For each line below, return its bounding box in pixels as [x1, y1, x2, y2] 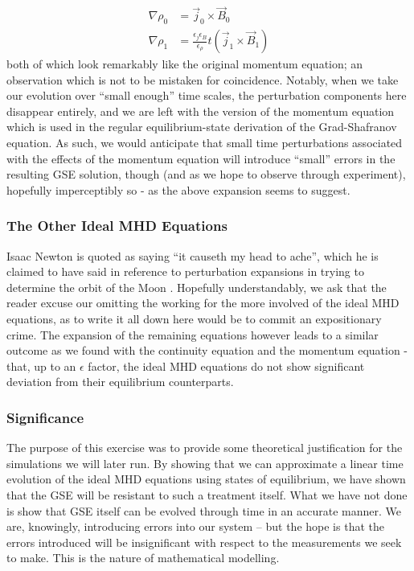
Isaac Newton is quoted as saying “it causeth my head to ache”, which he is [6, 247, 379, 264]
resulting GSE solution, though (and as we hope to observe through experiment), [6, 166, 406, 183]
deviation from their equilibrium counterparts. [6, 373, 234, 390]
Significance [6, 407, 84, 427]
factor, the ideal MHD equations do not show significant [88, 357, 365, 374]
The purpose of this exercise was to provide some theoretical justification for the [6, 439, 403, 456]
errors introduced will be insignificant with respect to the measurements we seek [6, 533, 402, 550]
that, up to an [6, 357, 76, 374]
